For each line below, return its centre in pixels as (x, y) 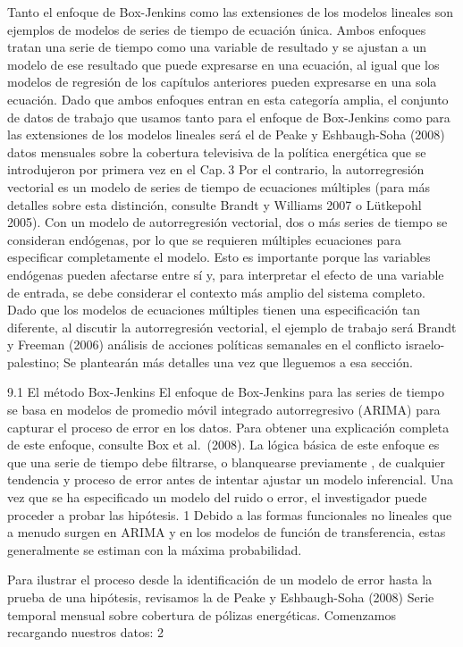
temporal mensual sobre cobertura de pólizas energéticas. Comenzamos (202, 614)
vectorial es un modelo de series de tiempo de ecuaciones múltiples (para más (219, 186)
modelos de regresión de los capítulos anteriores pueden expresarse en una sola (222, 82)
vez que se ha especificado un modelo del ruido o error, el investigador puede (217, 497)
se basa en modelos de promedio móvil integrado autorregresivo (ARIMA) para (224, 410)
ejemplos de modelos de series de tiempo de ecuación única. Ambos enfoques (217, 29)
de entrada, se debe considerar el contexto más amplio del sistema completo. (216, 292)
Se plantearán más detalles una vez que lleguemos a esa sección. (238, 361)
